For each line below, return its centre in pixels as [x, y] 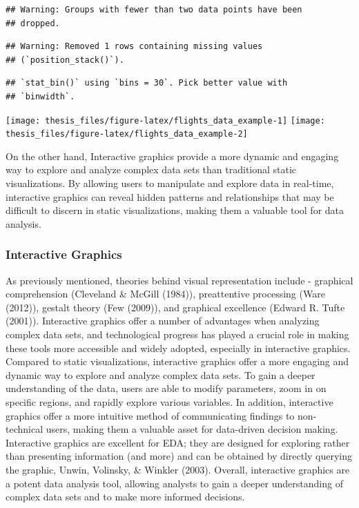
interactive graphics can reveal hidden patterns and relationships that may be [170, 196]
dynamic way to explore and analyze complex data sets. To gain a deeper [161, 374]
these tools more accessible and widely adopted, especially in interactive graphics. [178, 348]
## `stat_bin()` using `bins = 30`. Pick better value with [147, 83]
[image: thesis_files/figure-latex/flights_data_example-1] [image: [165, 120]
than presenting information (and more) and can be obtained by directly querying [179, 456]
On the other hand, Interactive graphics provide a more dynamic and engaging [172, 156]
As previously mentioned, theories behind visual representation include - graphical [179, 280]
